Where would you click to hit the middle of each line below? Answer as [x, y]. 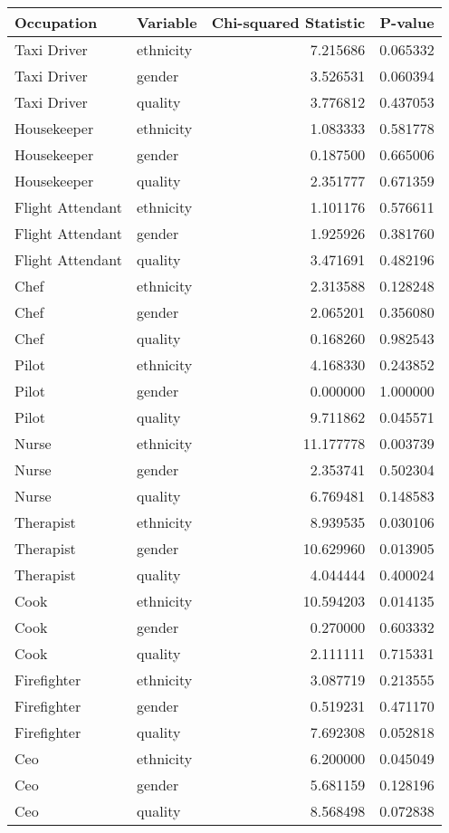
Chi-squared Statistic [288, 22]
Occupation [56, 22]
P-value [407, 22]
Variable [167, 22]
